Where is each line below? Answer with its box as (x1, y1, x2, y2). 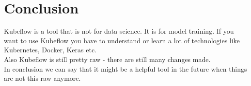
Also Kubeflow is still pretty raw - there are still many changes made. (4, 54, 211, 64)
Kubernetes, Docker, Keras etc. (4, 45, 97, 55)
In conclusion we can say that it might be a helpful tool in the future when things (4, 63, 247, 74)
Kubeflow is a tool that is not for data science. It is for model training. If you (4, 26, 234, 36)
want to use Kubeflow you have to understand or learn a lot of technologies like (4, 35, 240, 45)
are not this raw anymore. (4, 73, 81, 83)
